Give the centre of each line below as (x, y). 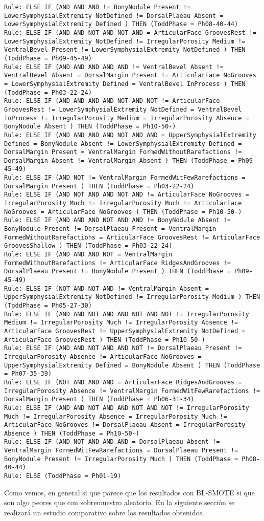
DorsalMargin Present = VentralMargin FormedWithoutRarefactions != (123, 152)
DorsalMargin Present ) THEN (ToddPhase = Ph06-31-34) (99, 399)
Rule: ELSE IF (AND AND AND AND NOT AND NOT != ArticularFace (112, 101)
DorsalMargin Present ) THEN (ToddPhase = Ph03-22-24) (99, 186)
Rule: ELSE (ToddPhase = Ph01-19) (63, 476)
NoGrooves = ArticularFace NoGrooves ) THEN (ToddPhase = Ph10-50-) (123, 212)
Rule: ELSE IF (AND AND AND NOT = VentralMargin (88, 255)
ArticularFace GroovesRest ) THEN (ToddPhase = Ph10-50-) (105, 340)
